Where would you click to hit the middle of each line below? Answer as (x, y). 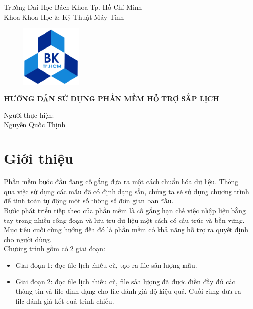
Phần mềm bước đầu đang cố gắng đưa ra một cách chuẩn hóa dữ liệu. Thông (121, 182)
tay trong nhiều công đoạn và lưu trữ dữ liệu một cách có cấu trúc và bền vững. (124, 220)
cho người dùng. (28, 239)
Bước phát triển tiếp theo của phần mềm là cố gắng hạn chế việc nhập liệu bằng (125, 210)
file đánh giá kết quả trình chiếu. (65, 300)
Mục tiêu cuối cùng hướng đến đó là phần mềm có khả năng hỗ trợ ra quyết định (126, 230)
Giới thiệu (39, 158)
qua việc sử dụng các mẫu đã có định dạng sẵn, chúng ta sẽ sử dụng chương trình (126, 191)
